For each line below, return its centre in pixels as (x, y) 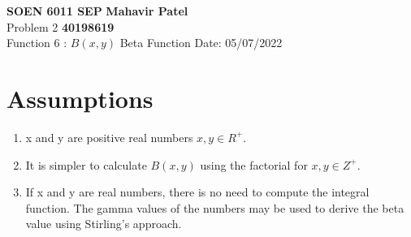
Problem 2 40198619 (61, 26)
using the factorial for (254, 164)
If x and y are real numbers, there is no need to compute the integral (197, 192)
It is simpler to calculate (86, 164)
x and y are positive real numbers (109, 137)
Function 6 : (37, 43)
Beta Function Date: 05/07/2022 (201, 43)
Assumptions (80, 98)
